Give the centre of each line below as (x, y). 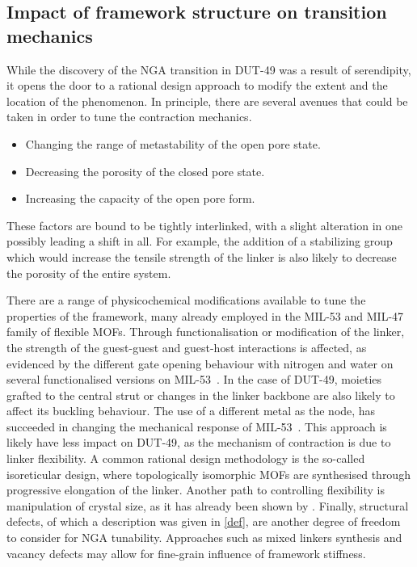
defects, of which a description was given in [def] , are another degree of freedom (204, 521)
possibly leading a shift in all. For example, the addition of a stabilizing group (200, 241)
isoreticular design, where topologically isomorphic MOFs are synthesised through (208, 474)
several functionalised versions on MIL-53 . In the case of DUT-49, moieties (194, 379)
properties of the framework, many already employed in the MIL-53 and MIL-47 (205, 315)
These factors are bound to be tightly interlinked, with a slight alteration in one (205, 225)
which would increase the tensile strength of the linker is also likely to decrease (202, 256)
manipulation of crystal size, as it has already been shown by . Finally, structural (208, 505)
